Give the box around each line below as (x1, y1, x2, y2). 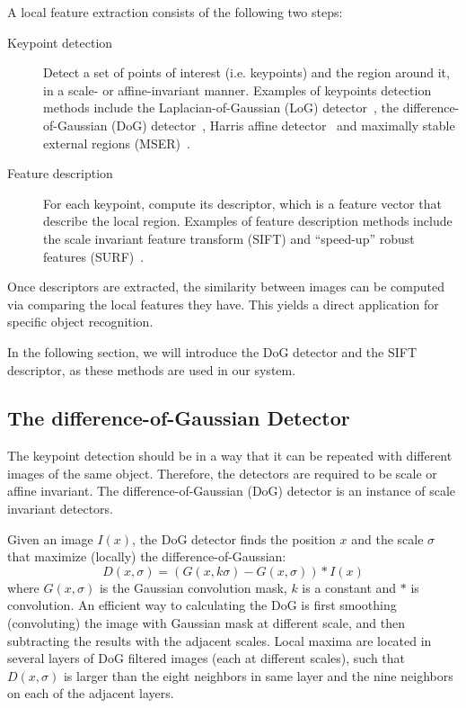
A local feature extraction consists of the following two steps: (7, 3, 343, 21)
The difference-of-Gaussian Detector (7, 404, 350, 432)
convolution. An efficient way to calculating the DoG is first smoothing (7, 596, 397, 614)
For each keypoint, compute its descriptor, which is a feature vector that (43, 193, 442, 212)
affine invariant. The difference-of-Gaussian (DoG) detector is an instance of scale (7, 481, 456, 500)
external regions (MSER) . (43, 133, 190, 152)
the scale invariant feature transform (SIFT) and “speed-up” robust (43, 229, 415, 247)
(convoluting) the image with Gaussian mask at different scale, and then (7, 614, 405, 632)
